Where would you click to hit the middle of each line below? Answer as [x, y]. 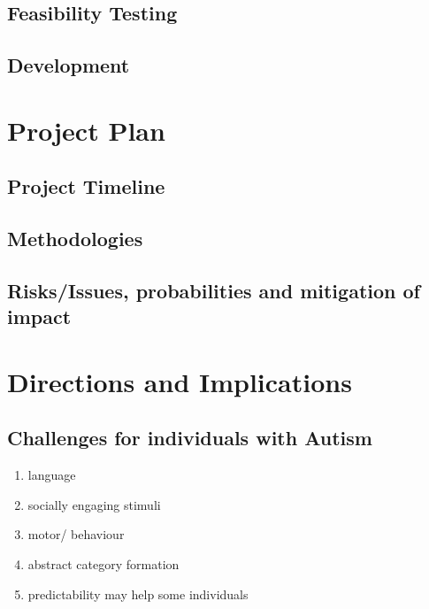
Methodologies [75, 239]
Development [69, 65]
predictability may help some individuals [138, 594]
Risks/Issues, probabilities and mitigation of [214, 290]
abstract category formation [103, 564]
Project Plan [86, 130]
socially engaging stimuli [94, 504]
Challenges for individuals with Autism [190, 438]
